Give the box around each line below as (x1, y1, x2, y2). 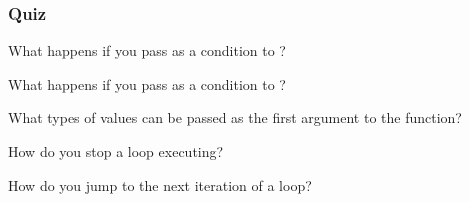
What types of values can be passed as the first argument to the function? (8, 107, 462, 128)
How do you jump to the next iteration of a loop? (8, 174, 312, 195)
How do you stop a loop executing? (8, 141, 224, 161)
